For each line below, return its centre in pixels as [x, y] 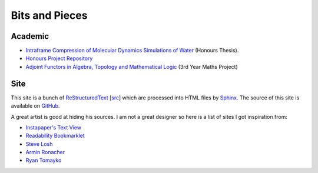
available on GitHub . [35, 106]
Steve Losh [39, 144]
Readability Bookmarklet [55, 136]
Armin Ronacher [45, 152]
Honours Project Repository [59, 58]
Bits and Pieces [49, 15]
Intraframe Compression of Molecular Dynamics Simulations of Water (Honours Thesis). [132, 51]
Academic [30, 36]
